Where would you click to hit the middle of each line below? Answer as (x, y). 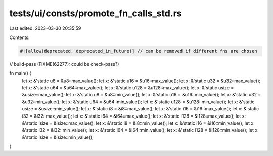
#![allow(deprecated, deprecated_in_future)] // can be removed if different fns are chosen (139, 51)
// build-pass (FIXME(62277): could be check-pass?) (64, 64)
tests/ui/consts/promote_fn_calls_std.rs (96, 13)
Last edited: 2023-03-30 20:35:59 (45, 28)
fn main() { (20, 73)
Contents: (19, 37)
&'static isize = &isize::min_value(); (58, 137)
